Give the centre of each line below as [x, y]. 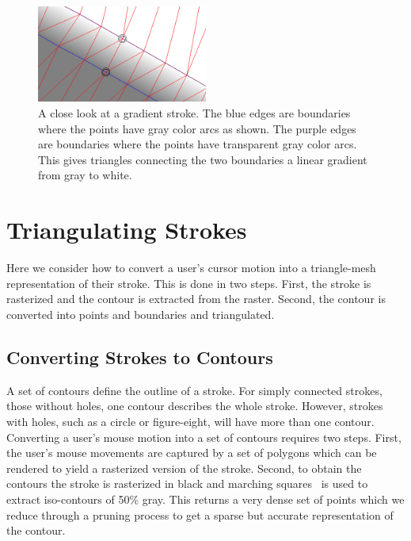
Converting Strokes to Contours [140, 357]
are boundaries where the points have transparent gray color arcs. [198, 144]
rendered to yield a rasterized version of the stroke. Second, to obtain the [184, 468]
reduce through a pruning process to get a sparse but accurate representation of [200, 514]
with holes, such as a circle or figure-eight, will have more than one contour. [190, 421]
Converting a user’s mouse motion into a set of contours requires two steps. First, [204, 437]
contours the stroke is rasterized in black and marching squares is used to [187, 483]
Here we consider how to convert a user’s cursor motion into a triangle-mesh [191, 268]
